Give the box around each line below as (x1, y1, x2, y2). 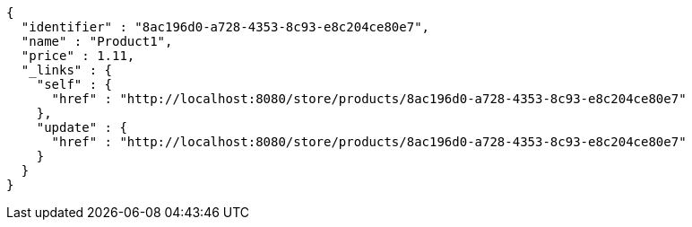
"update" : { (36, 120, 127, 135)
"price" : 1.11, (21, 48, 135, 63)
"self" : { (36, 77, 113, 92)
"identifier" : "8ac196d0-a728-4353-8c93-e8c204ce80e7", (21, 20, 430, 34)
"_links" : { (21, 63, 113, 77)
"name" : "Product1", (21, 34, 173, 48)
